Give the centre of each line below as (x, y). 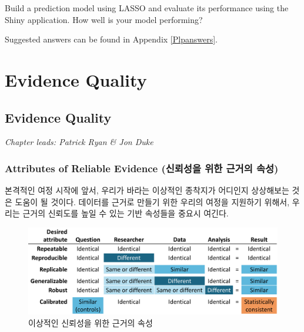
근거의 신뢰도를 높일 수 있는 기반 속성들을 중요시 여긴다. (126, 213)
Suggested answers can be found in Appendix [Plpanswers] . (111, 39)
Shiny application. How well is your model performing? (104, 19)
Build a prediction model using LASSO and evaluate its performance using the (147, 8)
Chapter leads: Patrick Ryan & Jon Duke (79, 142)
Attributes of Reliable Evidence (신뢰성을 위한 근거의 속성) (142, 168)
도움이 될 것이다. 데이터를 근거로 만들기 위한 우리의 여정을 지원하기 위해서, (152, 201)
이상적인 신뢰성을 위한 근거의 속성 (91, 322)
